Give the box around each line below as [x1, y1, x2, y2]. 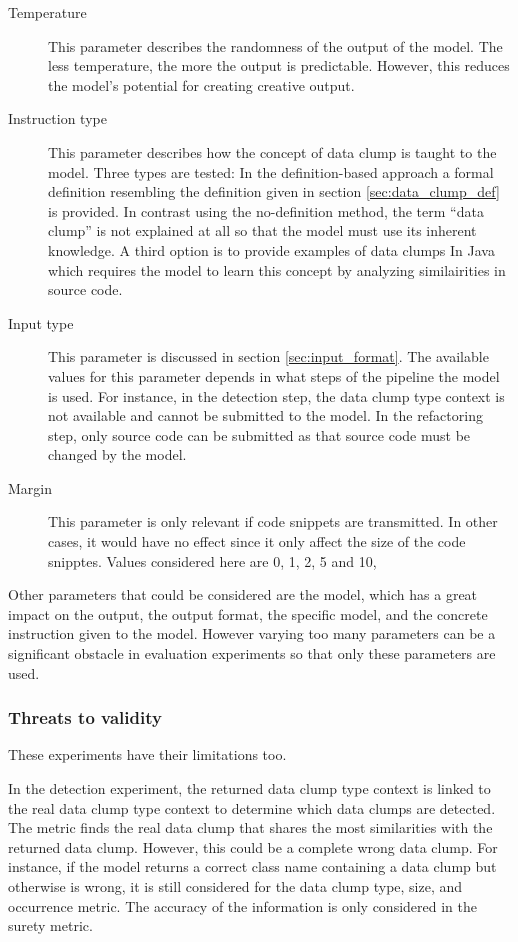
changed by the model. [48, 444, 187, 465]
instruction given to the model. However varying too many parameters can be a [8, 623, 496, 644]
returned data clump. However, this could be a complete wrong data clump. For [8, 836, 498, 857]
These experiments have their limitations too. [8, 744, 287, 765]
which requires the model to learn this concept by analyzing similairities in [48, 259, 506, 280]
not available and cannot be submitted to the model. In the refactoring [48, 405, 483, 426]
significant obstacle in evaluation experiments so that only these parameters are [8, 643, 496, 664]
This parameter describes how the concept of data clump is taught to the [48, 141, 497, 162]
